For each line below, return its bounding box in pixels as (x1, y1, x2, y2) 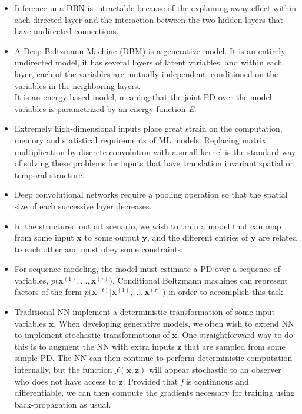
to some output (84, 231, 140, 244)
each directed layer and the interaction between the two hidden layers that (14, 13, 284, 25)
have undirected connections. (14, 25, 119, 37)
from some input (14, 231, 74, 244)
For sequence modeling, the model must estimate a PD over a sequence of (14, 262, 281, 275)
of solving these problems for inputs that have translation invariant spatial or (14, 157, 293, 169)
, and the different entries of (147, 231, 248, 244)
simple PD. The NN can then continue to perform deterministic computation (14, 351, 293, 364)
